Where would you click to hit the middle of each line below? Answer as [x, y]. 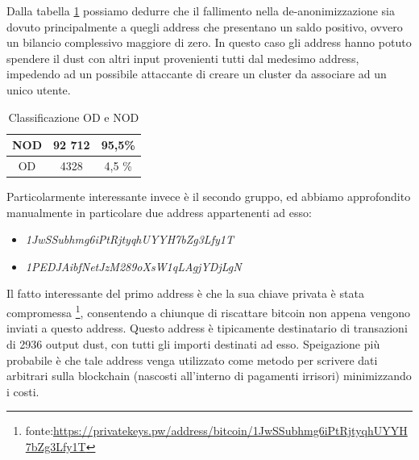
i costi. [23, 391]
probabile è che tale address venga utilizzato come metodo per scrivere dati [192, 360]
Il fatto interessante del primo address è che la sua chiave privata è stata [185, 293]
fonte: [39, 431]
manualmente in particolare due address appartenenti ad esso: [159, 212]
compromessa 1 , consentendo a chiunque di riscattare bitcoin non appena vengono [208, 311]
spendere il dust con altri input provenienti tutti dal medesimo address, [183, 58]
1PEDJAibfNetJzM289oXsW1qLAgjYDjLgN [133, 266]
